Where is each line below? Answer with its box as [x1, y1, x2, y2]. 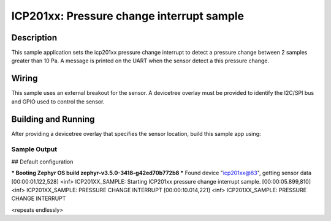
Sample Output [11, 145, 58, 154]
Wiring [11, 73, 38, 84]
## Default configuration [11, 158, 74, 165]
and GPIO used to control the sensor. [11, 98, 105, 105]
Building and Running [11, 114, 95, 124]
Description [11, 32, 58, 43]
